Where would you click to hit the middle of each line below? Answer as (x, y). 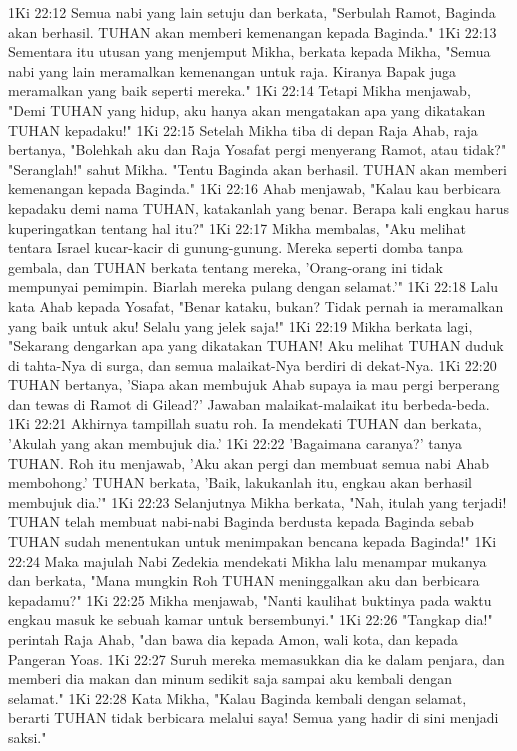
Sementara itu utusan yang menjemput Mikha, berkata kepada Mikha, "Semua (249, 51)
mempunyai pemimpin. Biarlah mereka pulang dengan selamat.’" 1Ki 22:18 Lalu (253, 286)
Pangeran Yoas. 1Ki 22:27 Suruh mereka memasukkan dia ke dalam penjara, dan (256, 658)
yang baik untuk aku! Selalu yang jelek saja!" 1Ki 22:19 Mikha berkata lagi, (240, 325)
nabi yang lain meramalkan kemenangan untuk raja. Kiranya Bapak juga (232, 70)
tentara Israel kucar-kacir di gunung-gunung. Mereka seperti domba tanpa (235, 247)
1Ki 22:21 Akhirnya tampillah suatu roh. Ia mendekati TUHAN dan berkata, (245, 423)
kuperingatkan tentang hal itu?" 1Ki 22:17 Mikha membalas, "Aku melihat (237, 227)
